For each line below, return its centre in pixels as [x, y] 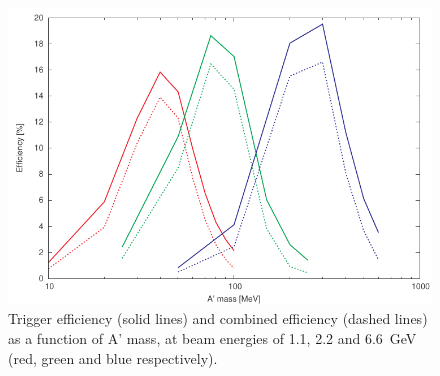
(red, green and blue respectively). [113, 357]
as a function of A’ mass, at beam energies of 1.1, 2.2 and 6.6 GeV [212, 337]
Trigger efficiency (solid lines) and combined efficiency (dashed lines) [218, 318]
